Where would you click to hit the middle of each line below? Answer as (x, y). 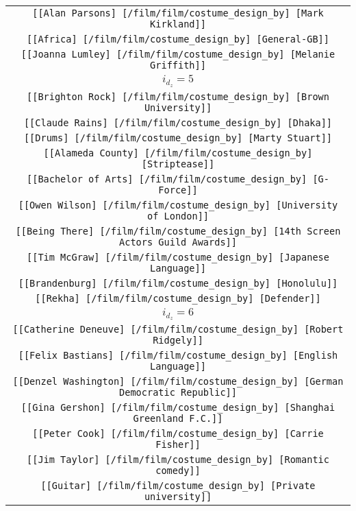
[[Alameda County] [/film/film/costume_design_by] (178, 153)
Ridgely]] (178, 341)
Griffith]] (178, 65)
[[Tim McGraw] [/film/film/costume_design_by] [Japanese (178, 257)
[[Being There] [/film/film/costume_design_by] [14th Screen (178, 231)
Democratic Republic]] (178, 393)
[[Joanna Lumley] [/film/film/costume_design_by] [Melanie (178, 54)
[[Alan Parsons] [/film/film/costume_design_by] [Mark (178, 13)
